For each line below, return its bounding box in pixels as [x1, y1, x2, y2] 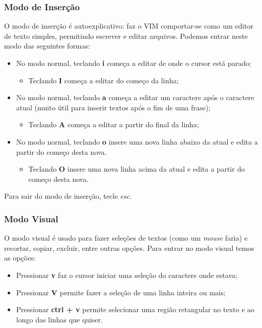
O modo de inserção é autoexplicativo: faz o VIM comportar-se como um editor [4, 20, 254, 31]
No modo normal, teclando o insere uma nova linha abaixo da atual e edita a [16, 136, 258, 147]
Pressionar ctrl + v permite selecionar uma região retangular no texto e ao [16, 304, 255, 315]
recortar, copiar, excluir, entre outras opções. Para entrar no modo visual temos [4, 242, 254, 253]
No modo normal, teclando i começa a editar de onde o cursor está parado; [16, 58, 251, 68]
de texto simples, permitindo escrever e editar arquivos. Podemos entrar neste [4, 30, 248, 41]
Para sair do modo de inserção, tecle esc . [4, 191, 132, 201]
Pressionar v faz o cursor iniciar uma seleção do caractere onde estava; [16, 269, 237, 280]
